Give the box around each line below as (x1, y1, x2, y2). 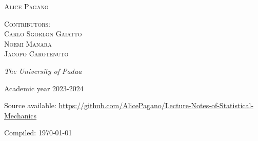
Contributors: (4, 18, 50, 29)
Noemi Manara (4, 38, 52, 49)
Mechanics (4, 110, 37, 120)
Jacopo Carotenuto (4, 48, 69, 59)
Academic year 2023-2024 (4, 83, 84, 93)
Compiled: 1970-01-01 (4, 127, 72, 138)
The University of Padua (4, 65, 82, 76)
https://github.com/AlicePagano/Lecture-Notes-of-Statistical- (58, 100, 254, 111)
